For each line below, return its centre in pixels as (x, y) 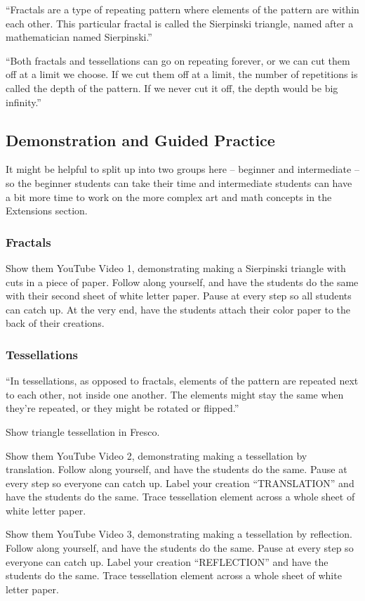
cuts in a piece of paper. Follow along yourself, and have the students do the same (182, 282)
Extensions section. (47, 211)
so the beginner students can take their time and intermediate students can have (179, 182)
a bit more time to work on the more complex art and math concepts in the (169, 196)
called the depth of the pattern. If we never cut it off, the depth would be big (172, 88)
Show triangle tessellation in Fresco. (83, 431)
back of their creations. (55, 323)
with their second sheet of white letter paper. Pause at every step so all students (179, 296)
